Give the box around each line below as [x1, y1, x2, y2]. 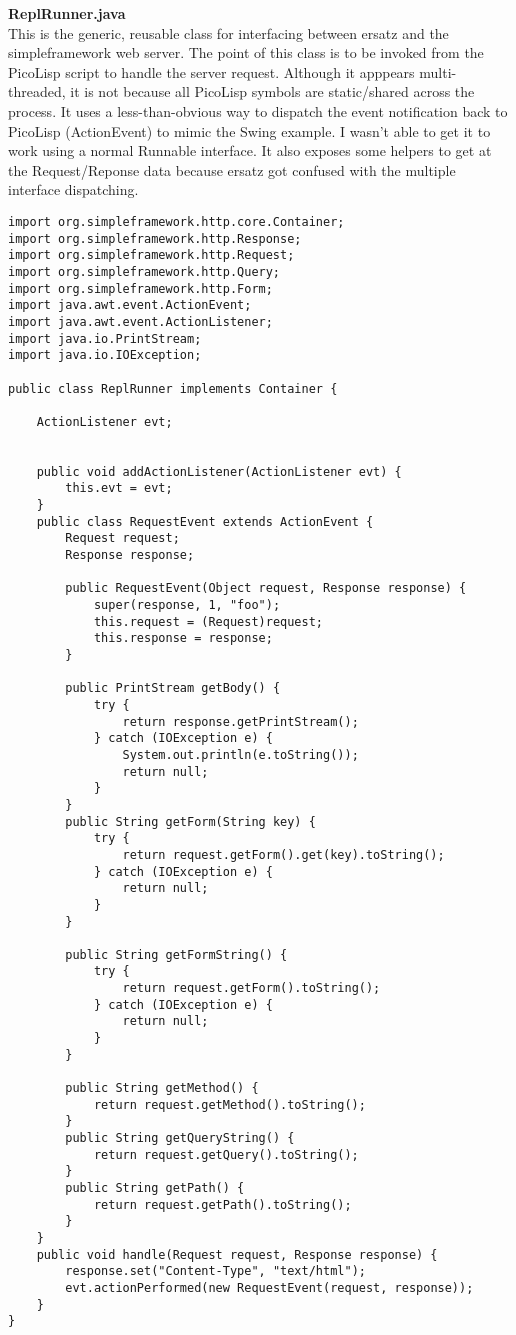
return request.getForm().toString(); [122, 981, 381, 996]
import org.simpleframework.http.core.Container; [8, 214, 345, 229]
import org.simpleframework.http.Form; [8, 281, 273, 296]
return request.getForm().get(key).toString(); [122, 847, 445, 862]
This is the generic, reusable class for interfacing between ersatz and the [8, 22, 449, 43]
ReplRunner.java [8, 3, 126, 23]
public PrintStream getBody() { [65, 681, 281, 696]
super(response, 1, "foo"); [93, 598, 281, 613]
